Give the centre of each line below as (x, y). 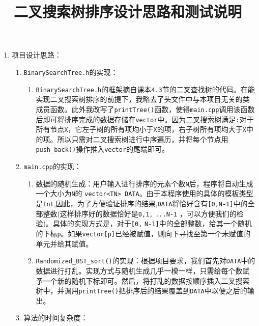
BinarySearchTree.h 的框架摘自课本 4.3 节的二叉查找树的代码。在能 (145, 89)
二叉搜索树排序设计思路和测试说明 (127, 11)
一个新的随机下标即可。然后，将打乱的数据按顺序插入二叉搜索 (146, 280)
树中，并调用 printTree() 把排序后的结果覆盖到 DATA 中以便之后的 (141, 291)
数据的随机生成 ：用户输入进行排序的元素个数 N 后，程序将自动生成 (145, 183)
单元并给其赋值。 (64, 243)
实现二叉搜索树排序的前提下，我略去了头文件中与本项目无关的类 (143, 99)
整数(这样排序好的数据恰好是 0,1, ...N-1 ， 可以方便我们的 (140, 213)
